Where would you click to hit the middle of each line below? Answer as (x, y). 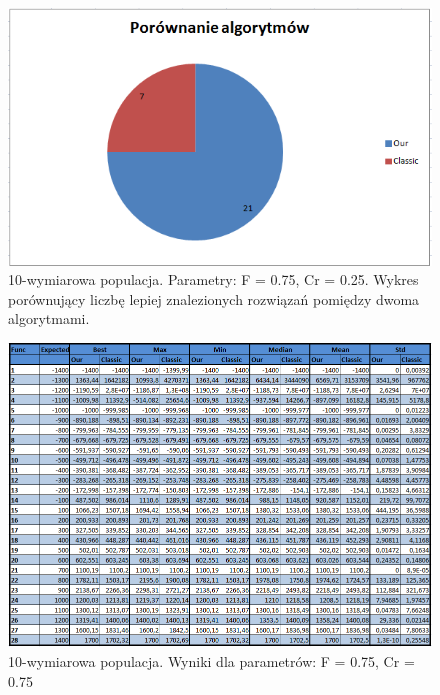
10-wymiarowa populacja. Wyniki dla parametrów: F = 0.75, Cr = (211, 660)
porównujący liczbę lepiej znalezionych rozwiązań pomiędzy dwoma (214, 298)
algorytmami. (49, 318)
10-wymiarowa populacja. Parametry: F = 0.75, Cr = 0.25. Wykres (213, 279)
